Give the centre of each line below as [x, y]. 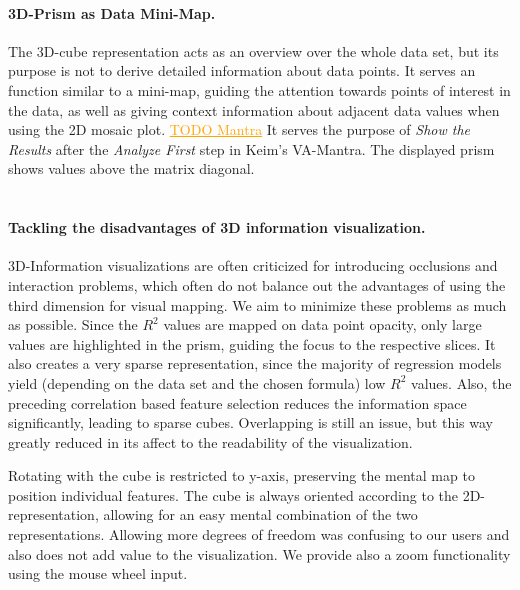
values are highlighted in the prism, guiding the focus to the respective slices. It [252, 343]
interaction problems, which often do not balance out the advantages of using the [257, 284]
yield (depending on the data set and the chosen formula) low [197, 382]
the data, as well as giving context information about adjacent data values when [254, 109]
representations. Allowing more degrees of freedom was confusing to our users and [259, 534]
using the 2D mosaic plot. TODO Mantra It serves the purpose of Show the [239, 129]
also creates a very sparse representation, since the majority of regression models [255, 363]
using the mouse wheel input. [98, 573]
